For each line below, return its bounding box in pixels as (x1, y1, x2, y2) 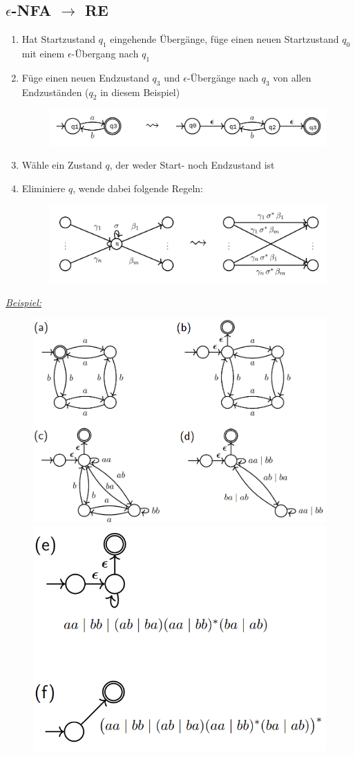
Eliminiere (21, 180, 66, 195)
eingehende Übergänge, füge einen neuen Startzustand (110, 32, 339, 46)
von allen (273, 70, 311, 84)
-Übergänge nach (186, 70, 259, 84)
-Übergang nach (71, 46, 139, 60)
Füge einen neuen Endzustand (21, 70, 149, 84)
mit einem (21, 46, 65, 60)
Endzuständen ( (21, 84, 89, 99)
